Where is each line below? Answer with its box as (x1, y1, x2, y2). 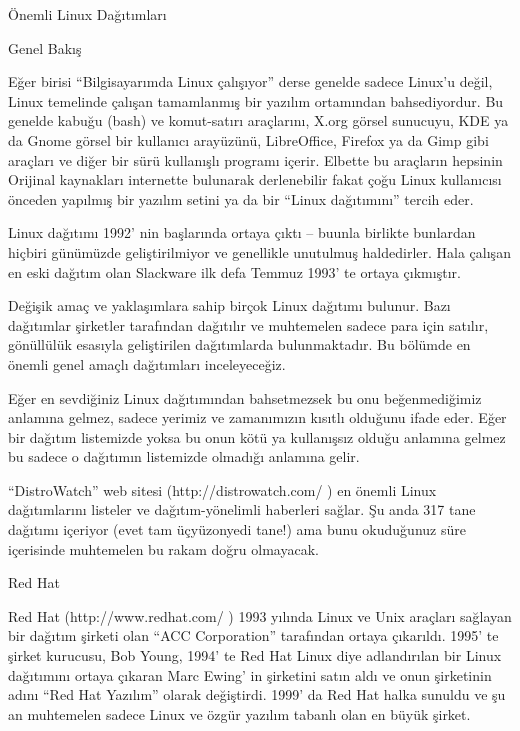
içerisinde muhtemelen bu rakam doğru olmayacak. (8, 538, 319, 559)
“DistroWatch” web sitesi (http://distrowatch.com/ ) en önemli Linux (8, 479, 437, 500)
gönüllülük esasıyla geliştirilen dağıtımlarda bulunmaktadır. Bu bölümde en (8, 334, 471, 355)
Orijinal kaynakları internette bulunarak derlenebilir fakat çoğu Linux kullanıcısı (8, 169, 502, 190)
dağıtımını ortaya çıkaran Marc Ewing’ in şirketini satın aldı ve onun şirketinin (8, 664, 492, 685)
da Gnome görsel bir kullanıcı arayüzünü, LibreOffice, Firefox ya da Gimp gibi (8, 129, 489, 150)
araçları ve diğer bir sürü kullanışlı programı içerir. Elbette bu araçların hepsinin (8, 149, 503, 170)
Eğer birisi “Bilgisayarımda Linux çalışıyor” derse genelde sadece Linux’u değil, (8, 71, 493, 92)
